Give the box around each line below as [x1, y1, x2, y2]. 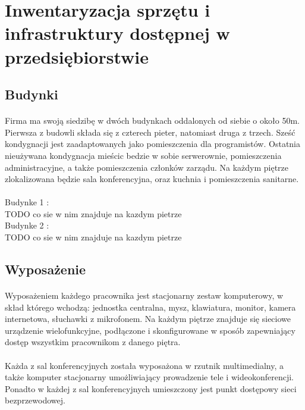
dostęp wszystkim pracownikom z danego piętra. [5, 336, 181, 348]
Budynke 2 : [5, 219, 49, 231]
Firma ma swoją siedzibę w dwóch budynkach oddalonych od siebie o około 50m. [5, 114, 300, 127]
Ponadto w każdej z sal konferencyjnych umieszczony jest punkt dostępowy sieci [5, 382, 297, 395]
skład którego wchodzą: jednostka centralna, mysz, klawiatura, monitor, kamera [5, 301, 296, 313]
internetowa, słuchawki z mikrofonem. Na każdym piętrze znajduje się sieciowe [5, 312, 291, 325]
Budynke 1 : [5, 196, 49, 208]
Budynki [5, 85, 58, 104]
